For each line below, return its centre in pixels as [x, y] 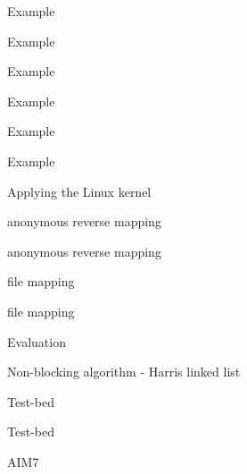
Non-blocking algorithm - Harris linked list [124, 372]
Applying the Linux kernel [79, 191]
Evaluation [37, 341]
